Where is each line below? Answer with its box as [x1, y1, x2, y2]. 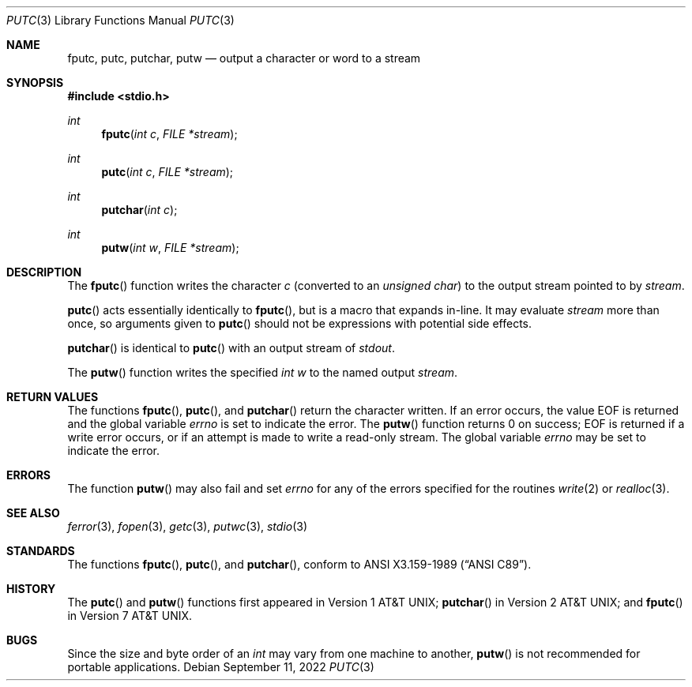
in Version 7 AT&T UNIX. [67, 609, 193, 622]
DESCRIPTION [6, 265, 82, 279]
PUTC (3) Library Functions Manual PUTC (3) [6, 13, 235, 27]
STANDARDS [6, 544, 75, 557]
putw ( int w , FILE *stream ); [101, 241, 239, 254]
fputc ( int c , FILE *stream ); [101, 127, 238, 141]
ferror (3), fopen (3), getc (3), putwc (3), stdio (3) [67, 520, 308, 533]
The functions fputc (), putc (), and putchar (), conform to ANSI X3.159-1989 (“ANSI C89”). [67, 557, 532, 571]
